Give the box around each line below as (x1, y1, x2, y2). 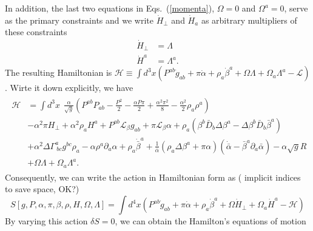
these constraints (5, 25, 67, 38)
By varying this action (5, 215, 88, 227)
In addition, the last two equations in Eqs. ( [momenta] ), (5, 2, 215, 14)
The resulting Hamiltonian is (5, 66, 112, 79)
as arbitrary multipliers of (201, 13, 297, 26)
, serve (284, 2, 308, 14)
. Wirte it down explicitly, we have (5, 81, 133, 94)
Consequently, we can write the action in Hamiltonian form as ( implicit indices (5, 170, 301, 183)
